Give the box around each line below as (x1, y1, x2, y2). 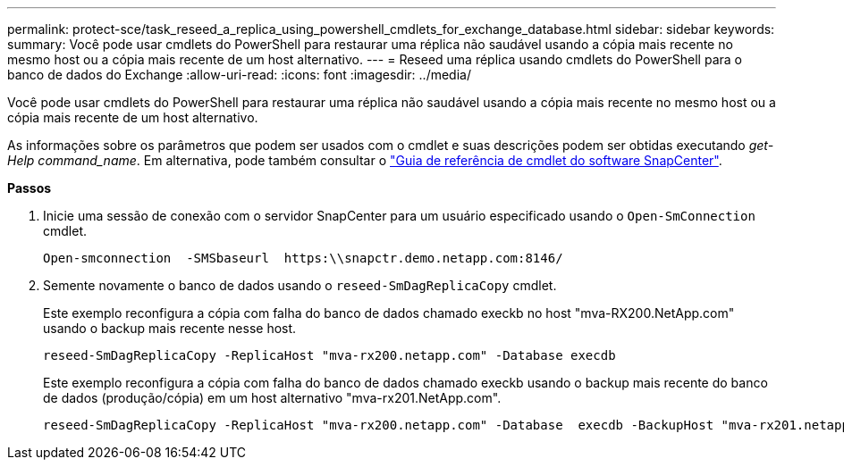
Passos (7, 180, 52, 196)
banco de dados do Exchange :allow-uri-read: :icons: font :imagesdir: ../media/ (7, 67, 471, 82)
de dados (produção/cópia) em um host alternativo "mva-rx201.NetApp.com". (43, 390, 502, 405)
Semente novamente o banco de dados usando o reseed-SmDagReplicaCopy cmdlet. (43, 278, 557, 293)
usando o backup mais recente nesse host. (43, 321, 297, 336)
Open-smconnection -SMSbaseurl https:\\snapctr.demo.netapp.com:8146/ (43, 251, 563, 265)
